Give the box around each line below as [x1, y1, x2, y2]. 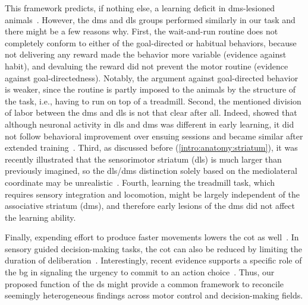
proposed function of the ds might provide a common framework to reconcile [5, 277, 284, 290]
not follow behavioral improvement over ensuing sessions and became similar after [5, 129, 303, 142]
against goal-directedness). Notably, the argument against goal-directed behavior [5, 71, 298, 84]
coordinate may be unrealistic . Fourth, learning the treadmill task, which [5, 176, 275, 188]
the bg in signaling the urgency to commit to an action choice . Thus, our [5, 266, 275, 278]
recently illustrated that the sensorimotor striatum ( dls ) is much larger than [5, 152, 282, 165]
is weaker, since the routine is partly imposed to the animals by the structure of [5, 83, 296, 96]
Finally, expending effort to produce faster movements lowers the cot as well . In [5, 231, 299, 243]
